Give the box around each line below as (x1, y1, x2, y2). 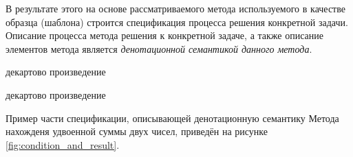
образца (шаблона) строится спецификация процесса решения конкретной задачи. (6, 14, 348, 29)
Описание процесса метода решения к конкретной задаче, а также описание (6, 28, 323, 43)
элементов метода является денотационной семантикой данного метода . (6, 41, 312, 56)
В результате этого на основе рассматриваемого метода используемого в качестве (6, 1, 345, 15)
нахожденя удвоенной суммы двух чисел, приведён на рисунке (6, 124, 268, 138)
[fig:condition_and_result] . (6, 137, 120, 152)
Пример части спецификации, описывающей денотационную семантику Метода (6, 110, 339, 125)
